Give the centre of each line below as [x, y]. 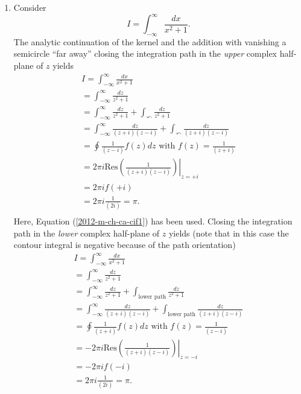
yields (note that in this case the [229, 233]
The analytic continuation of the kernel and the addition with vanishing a [150, 41]
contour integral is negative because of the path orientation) [125, 245]
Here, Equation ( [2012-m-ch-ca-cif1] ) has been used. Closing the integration [153, 221]
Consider [30, 7]
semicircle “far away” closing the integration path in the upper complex [145, 53]
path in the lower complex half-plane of [87, 233]
